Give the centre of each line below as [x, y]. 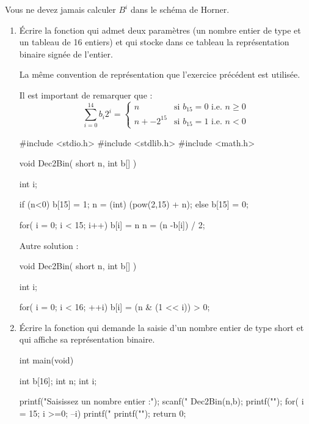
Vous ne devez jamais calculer [60, 9]
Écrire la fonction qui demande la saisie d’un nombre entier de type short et [162, 327]
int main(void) [46, 360]
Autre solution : [49, 245]
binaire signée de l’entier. [66, 54]
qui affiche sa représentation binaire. [87, 339]
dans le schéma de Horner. [180, 9]
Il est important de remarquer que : [86, 95]
